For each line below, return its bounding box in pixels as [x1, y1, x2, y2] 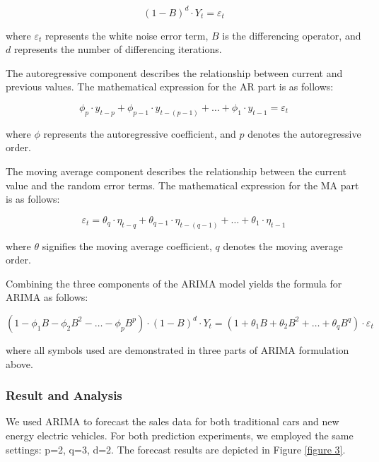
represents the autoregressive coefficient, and [43, 126, 236, 141]
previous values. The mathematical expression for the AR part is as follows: [6, 79, 334, 94]
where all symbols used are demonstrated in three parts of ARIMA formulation [6, 342, 349, 357]
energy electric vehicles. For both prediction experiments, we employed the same [6, 427, 354, 442]
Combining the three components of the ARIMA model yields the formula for [6, 276, 342, 290]
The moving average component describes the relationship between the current [6, 163, 346, 178]
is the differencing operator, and [222, 28, 361, 42]
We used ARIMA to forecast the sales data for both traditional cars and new [6, 414, 339, 429]
